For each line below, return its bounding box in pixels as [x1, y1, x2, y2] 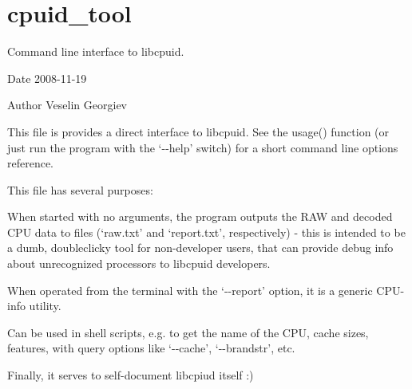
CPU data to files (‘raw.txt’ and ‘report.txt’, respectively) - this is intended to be [7, 223, 406, 240]
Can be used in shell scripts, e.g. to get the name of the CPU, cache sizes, [7, 324, 369, 340]
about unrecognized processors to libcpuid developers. [7, 255, 271, 272]
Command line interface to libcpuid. [7, 43, 184, 60]
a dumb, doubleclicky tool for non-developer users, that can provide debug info [7, 239, 394, 256]
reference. [7, 155, 54, 171]
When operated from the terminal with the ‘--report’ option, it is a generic [7, 281, 373, 298]
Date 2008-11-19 [7, 69, 87, 86]
